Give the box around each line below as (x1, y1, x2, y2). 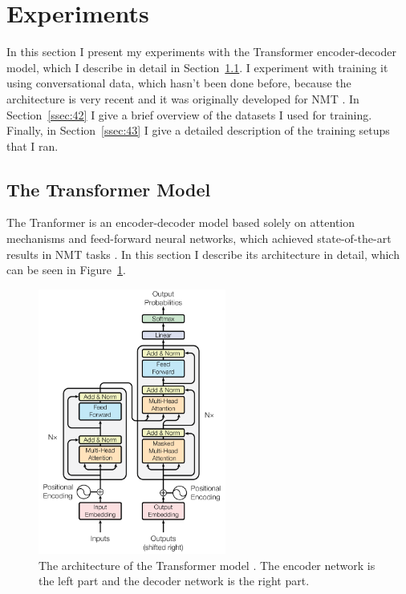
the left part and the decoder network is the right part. (39, 572, 310, 589)
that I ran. (6, 137, 59, 154)
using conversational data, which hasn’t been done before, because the (6, 75, 351, 91)
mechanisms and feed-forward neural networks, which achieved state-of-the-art (6, 230, 392, 247)
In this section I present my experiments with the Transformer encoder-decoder (6, 43, 396, 60)
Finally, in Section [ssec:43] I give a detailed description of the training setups (6, 122, 390, 139)
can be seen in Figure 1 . (6, 261, 126, 278)
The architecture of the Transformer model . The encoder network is (39, 556, 376, 573)
